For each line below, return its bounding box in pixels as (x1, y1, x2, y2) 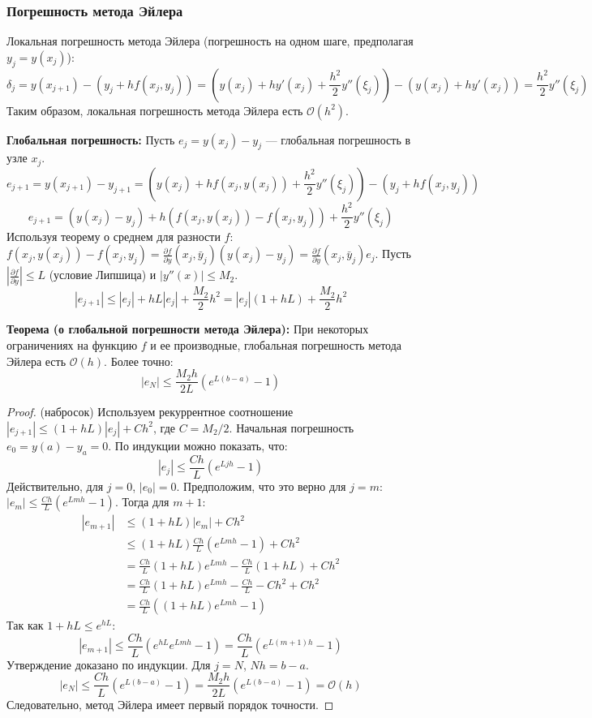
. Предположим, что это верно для (176, 477, 346, 494)
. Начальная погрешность (229, 419, 354, 436)
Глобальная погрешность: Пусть (6, 131, 175, 148)
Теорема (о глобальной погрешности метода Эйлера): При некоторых (6, 320, 369, 338)
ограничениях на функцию (6, 337, 138, 354)
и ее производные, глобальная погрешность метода (150, 337, 402, 354)
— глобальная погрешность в (265, 131, 411, 148)
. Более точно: (104, 352, 174, 369)
